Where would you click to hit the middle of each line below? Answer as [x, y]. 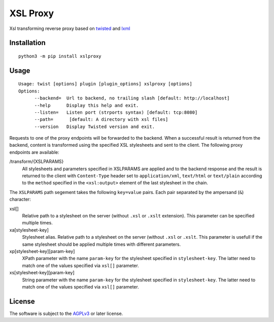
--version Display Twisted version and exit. [94, 126]
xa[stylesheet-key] [29, 230]
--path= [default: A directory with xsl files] [101, 120]
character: [20, 199]
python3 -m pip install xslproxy [60, 56]
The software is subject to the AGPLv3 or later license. [66, 313]
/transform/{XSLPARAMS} [37, 162]
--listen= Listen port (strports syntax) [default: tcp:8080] [116, 112]
